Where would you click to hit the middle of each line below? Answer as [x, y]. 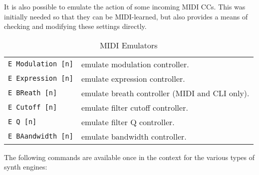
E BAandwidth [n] [41, 136]
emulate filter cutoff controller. [134, 107]
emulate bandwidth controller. [134, 136]
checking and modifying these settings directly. [75, 26]
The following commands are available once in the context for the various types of [129, 157]
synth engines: [26, 167]
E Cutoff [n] [33, 107]
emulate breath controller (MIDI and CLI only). [165, 93]
